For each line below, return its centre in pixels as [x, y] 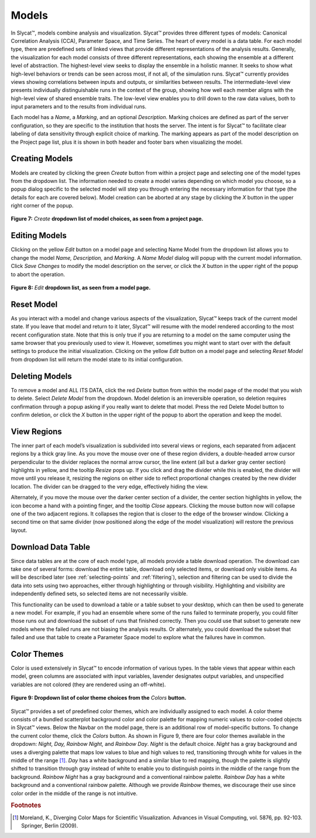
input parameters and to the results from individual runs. [78, 107]
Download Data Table [51, 547]
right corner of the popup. [42, 206]
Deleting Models [42, 376]
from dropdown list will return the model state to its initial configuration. [97, 359]
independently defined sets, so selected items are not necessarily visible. [99, 594]
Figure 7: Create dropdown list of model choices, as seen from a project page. [107, 219]
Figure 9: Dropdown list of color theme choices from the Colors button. [99, 698]
